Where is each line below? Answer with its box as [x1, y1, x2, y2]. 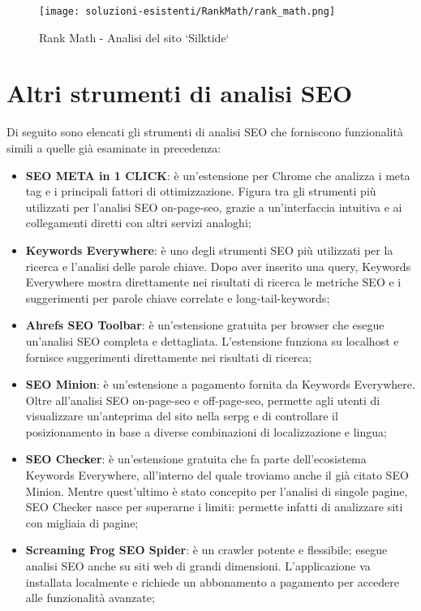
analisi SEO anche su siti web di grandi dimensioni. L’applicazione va [25, 557, 371, 574]
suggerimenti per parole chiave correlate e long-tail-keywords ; [25, 289, 330, 306]
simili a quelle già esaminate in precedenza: [6, 139, 221, 156]
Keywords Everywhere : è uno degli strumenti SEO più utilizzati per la [25, 241, 393, 258]
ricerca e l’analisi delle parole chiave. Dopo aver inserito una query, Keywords [25, 257, 411, 274]
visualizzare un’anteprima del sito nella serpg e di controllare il [25, 407, 338, 424]
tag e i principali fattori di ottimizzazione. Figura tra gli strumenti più [25, 183, 376, 200]
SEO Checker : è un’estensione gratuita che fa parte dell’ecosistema [25, 450, 367, 467]
